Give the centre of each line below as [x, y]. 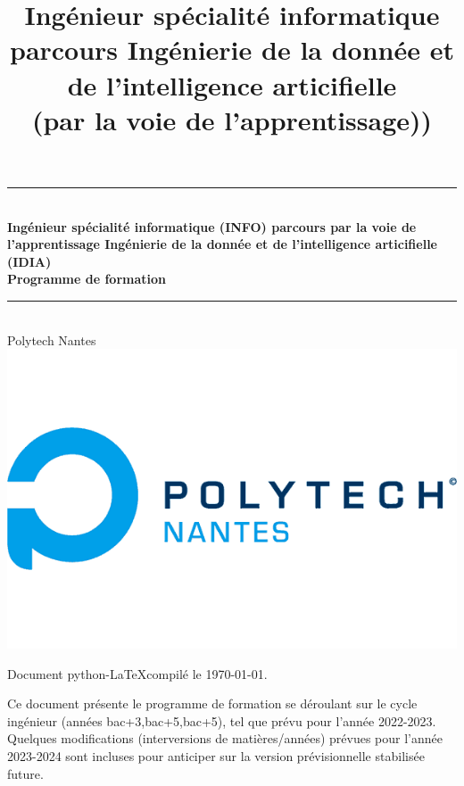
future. [25, 773]
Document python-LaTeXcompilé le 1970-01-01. [137, 673]
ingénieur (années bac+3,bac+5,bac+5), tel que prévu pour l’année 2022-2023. [222, 720]
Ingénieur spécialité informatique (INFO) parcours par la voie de [212, 226]
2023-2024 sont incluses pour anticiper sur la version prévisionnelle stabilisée [216, 756]
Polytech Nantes [52, 339]
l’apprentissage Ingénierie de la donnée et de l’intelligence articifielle [222, 244]
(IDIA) [29, 261]
